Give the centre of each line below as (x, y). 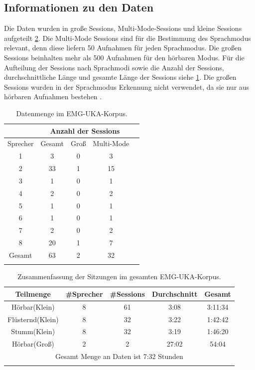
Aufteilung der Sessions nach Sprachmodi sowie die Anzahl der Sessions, (114, 67)
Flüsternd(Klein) (33, 319)
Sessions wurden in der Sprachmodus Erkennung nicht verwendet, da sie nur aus (127, 87)
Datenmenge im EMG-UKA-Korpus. (72, 113)
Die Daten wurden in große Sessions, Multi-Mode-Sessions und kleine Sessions (123, 28)
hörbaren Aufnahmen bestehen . (53, 96)
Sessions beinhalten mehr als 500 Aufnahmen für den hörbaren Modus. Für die (124, 57)
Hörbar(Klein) (33, 306)
